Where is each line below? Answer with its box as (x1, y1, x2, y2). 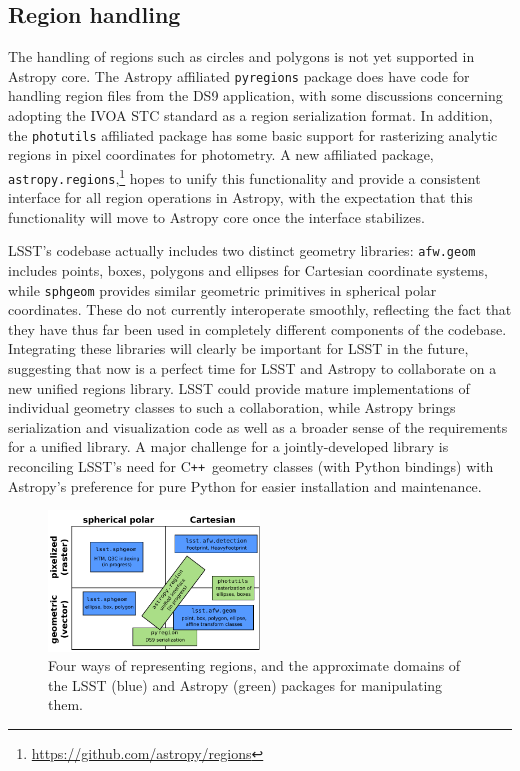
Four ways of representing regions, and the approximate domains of (48, 655, 461, 676)
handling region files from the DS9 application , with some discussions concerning (8, 85, 503, 106)
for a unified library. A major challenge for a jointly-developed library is (8, 436, 449, 457)
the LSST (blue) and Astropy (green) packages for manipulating (48, 674, 443, 695)
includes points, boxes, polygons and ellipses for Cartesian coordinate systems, (8, 260, 489, 281)
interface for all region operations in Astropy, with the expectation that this (8, 187, 473, 208)
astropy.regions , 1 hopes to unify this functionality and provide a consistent (8, 164, 481, 188)
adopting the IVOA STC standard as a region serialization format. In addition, (8, 105, 493, 126)
